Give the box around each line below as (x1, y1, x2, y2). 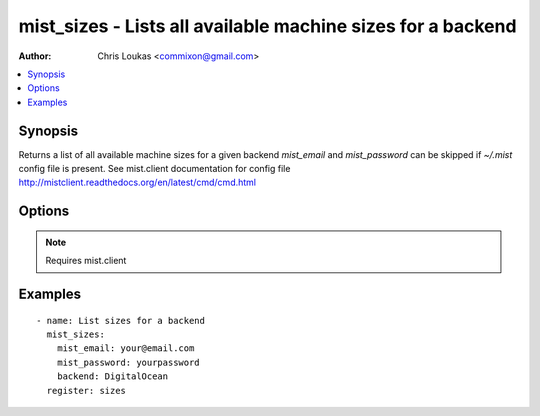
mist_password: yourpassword (56, 356, 200, 368)
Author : (18, 50, 52, 62)
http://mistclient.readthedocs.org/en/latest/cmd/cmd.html (18, 176, 257, 189)
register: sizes (46, 385, 127, 396)
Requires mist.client (45, 255, 127, 267)
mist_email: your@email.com (56, 343, 195, 354)
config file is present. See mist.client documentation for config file (18, 163, 291, 175)
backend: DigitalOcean (56, 371, 169, 382)
